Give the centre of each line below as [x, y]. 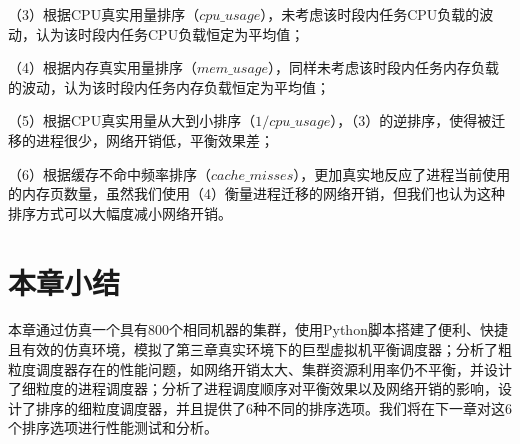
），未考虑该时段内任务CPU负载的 [370, 14]
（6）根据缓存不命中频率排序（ [109, 173]
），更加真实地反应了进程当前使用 [402, 173]
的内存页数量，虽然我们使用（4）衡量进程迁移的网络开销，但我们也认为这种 [256, 193]
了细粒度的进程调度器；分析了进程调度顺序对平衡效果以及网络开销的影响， [253, 388]
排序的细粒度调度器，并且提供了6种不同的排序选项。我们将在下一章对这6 [273, 407]
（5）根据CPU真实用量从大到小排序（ [132, 120]
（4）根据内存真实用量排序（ [102, 67]
